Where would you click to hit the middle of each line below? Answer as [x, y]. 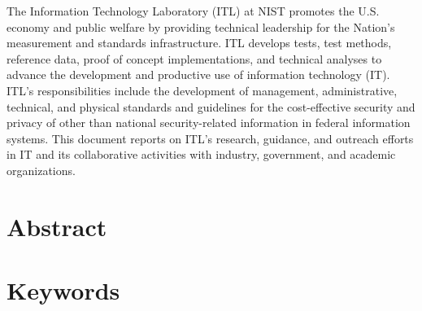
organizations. [41, 170]
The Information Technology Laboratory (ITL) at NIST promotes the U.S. [193, 11]
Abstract [57, 226]
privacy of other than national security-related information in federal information [209, 123]
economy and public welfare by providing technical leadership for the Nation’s [201, 26]
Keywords [63, 290]
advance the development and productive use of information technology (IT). [198, 74]
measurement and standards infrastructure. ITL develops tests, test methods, [199, 43]
